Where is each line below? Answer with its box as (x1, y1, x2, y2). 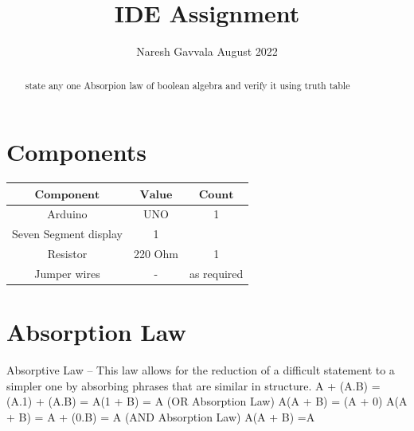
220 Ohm (133, 245, 178, 262)
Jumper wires (34, 264, 100, 281)
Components (6, 135, 146, 168)
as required (189, 264, 244, 281)
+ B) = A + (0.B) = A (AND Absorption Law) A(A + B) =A (6, 408, 315, 425)
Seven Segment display (12, 225, 123, 242)
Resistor (47, 245, 88, 262)
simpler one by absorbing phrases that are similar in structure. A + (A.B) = (6, 377, 381, 394)
